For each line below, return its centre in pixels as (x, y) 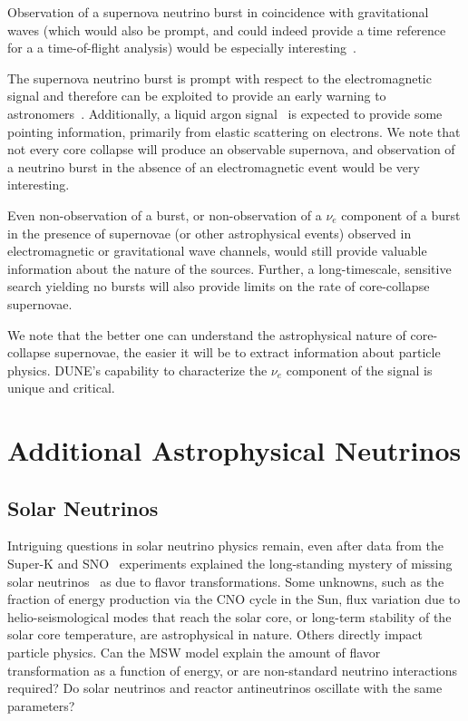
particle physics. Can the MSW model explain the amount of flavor (194, 653)
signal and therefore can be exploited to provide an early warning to (197, 96)
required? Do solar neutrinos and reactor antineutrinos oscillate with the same (225, 688)
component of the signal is (359, 370)
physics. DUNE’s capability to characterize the (137, 370)
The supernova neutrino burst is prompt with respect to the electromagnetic (219, 78)
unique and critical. (61, 388)
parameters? (41, 705)
